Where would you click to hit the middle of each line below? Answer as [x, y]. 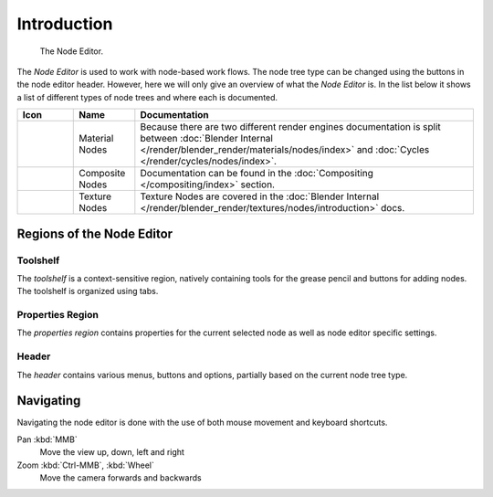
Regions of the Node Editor [95, 233]
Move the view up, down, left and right [112, 452]
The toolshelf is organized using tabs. [88, 291]
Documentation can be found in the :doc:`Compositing [257, 174]
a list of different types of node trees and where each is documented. [147, 97]
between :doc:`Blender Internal [207, 139]
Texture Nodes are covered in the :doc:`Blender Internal [260, 196]
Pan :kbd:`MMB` [47, 439]
